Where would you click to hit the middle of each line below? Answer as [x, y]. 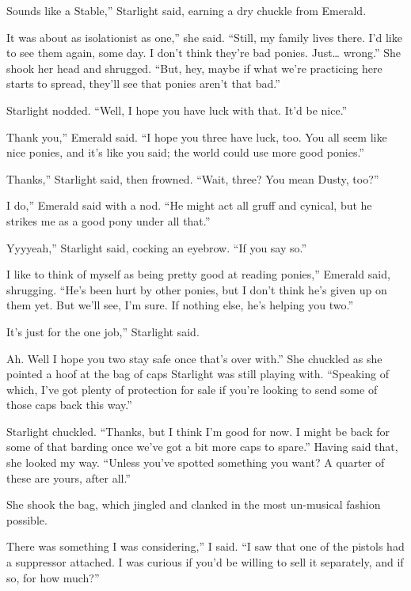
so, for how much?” [53, 577]
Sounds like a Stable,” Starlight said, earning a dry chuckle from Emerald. [186, 10]
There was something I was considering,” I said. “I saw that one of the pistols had [205, 546]
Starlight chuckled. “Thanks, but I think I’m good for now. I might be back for [198, 431]
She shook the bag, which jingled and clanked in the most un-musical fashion [194, 504]
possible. [27, 519]
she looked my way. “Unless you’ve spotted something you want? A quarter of [196, 462]
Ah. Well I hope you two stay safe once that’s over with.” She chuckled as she [194, 358]
